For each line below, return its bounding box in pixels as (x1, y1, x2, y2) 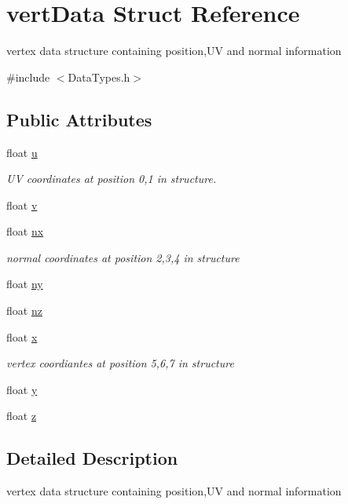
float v (6, 196, 38, 213)
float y (6, 381, 38, 397)
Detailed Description (6, 446, 178, 470)
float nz (6, 302, 42, 319)
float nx (6, 223, 44, 239)
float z (6, 407, 37, 424)
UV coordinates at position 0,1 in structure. (6, 170, 217, 187)
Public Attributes (6, 107, 152, 131)
